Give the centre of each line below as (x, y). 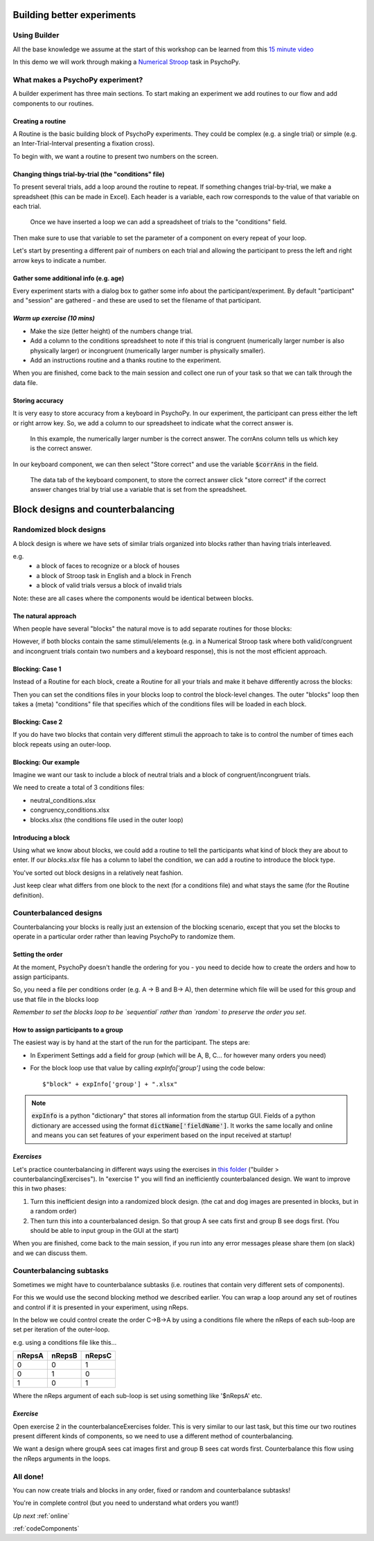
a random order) (53, 1211)
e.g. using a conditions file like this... (65, 1342)
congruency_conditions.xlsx (70, 810)
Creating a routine (39, 121)
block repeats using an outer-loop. (62, 744)
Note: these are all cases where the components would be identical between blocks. (133, 598)
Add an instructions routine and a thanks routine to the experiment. (126, 360)
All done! (28, 1476)
